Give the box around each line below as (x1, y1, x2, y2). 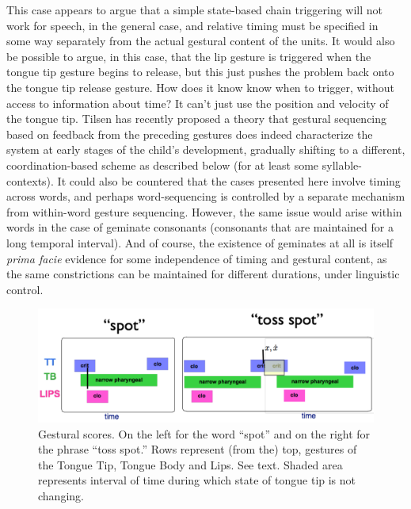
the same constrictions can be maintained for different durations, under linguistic (6, 266, 400, 282)
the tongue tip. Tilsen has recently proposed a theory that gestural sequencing (6, 110, 387, 127)
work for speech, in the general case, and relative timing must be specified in (6, 17, 379, 33)
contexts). (6, 172, 54, 189)
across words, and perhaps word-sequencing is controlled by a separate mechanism (6, 188, 405, 205)
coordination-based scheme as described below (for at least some (6, 156, 319, 173)
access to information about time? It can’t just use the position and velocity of (6, 94, 389, 111)
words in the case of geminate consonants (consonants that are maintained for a (6, 219, 394, 235)
